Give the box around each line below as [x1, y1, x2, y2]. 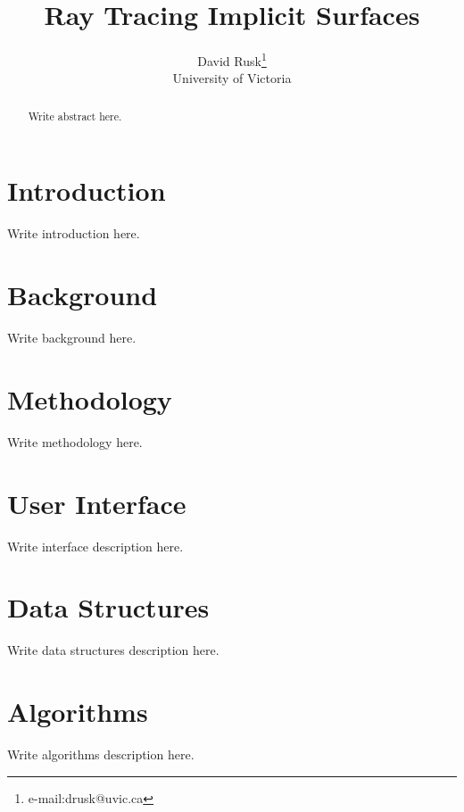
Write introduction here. [7, 224, 140, 243]
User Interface [7, 485, 186, 521]
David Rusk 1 [197, 49, 267, 70]
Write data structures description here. [7, 641, 220, 659]
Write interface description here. [7, 536, 184, 555]
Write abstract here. [28, 108, 122, 123]
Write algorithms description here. [7, 744, 195, 763]
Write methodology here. [7, 432, 143, 451]
